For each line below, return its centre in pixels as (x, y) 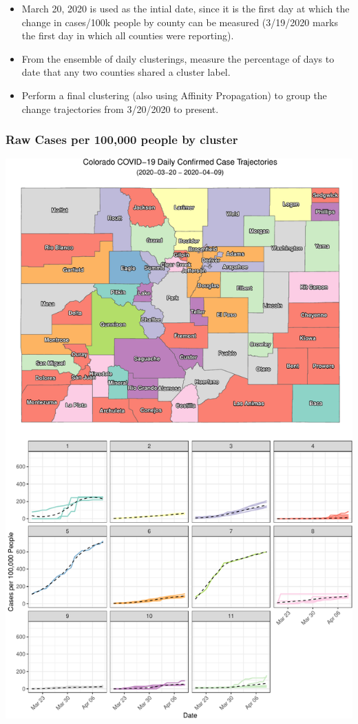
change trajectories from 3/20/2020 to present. (120, 108)
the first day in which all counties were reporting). (128, 35)
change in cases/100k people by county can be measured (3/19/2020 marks (180, 22)
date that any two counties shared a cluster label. (126, 72)
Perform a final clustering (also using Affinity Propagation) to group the (174, 95)
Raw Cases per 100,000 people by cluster (122, 139)
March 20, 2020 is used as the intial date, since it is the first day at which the (186, 8)
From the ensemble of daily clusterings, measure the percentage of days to (178, 58)
